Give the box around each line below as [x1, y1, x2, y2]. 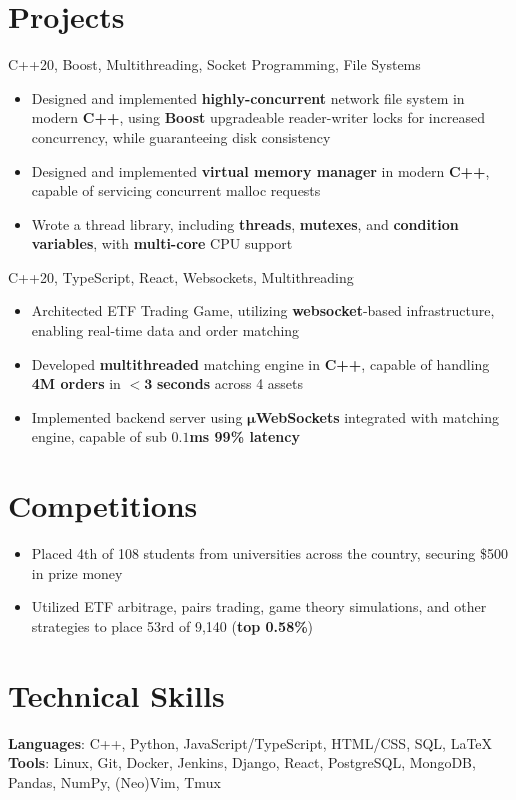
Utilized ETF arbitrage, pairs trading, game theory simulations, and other [31, 596, 487, 617]
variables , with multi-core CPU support [31, 233, 293, 254]
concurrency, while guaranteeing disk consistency [31, 126, 331, 147]
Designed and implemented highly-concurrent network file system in [31, 87, 465, 108]
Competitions [8, 485, 198, 526]
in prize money [31, 562, 123, 583]
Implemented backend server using [31, 406, 243, 427]
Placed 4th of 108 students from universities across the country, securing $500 [31, 543, 508, 564]
